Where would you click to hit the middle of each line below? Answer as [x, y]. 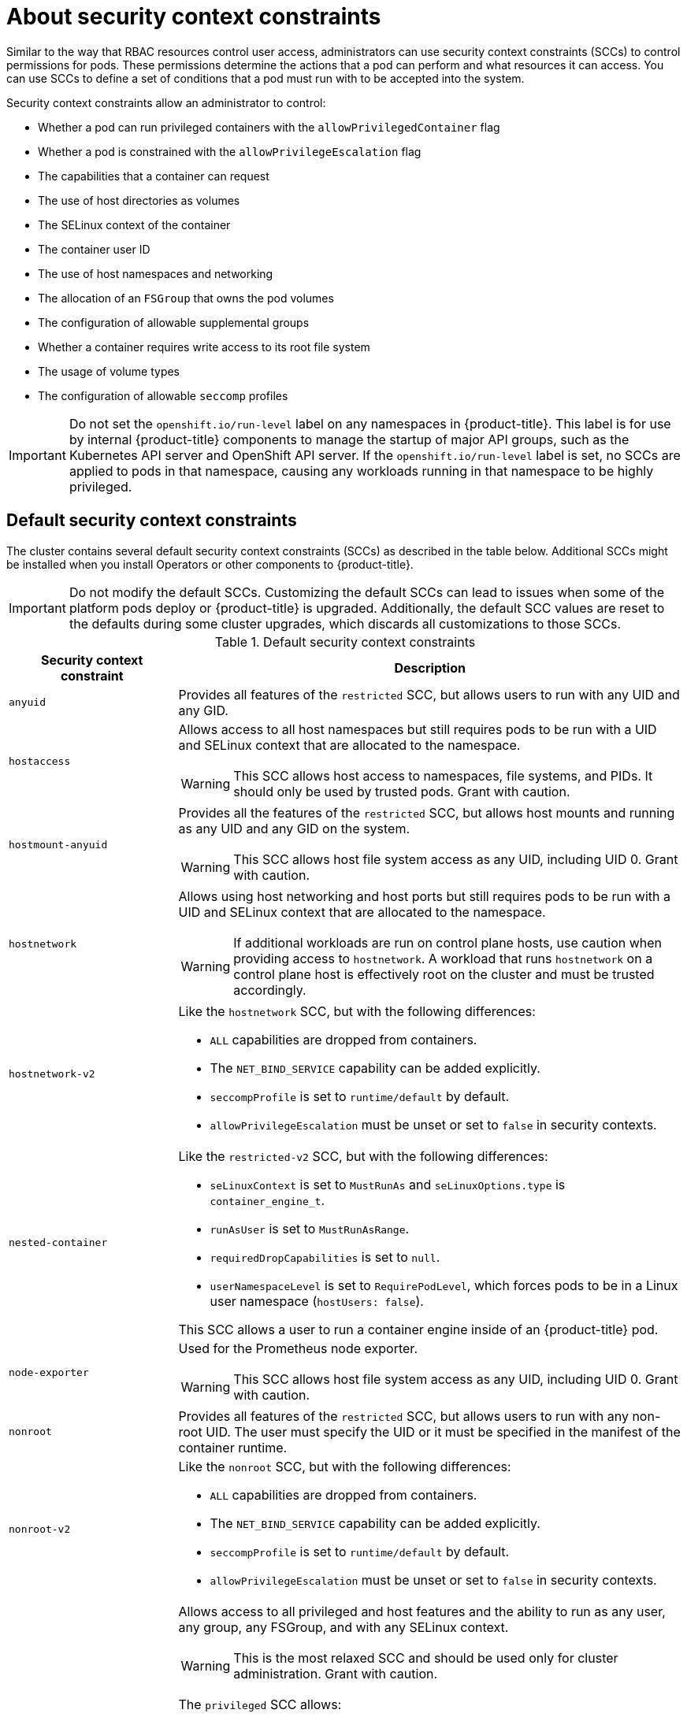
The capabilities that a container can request [154, 176]
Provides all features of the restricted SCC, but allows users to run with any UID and [429, 694]
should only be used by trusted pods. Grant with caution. [402, 791]
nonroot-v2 [40, 1530]
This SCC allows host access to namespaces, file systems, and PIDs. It [443, 775]
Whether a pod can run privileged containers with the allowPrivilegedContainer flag [269, 127]
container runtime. [233, 1447]
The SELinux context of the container [134, 224]
